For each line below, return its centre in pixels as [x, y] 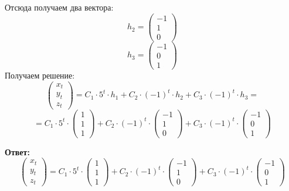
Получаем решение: [40, 75]
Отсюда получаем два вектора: [59, 7]
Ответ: [17, 151]
